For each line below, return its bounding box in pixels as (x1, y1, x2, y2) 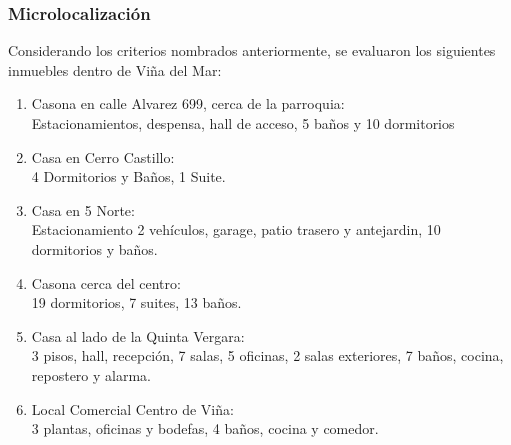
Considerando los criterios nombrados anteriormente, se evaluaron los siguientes (8, 40, 496, 61)
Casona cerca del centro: (31, 272, 181, 293)
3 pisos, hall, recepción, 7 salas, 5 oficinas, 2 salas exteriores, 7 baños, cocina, (31, 345, 504, 366)
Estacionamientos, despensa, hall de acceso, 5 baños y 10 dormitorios (31, 113, 455, 133)
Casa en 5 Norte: (31, 199, 135, 220)
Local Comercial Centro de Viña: (31, 398, 234, 419)
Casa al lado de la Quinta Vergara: (31, 325, 245, 346)
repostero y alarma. (31, 364, 151, 385)
